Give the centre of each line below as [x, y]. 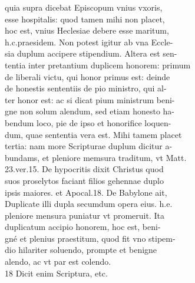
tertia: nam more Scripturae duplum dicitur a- [89, 146]
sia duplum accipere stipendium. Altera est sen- [91, 53]
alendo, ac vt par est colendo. [58, 261]
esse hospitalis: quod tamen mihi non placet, [85, 19]
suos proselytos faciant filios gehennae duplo [84, 180]
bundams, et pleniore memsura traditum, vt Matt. [96, 157]
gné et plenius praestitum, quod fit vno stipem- [90, 238]
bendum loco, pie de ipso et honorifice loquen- [88, 122]
